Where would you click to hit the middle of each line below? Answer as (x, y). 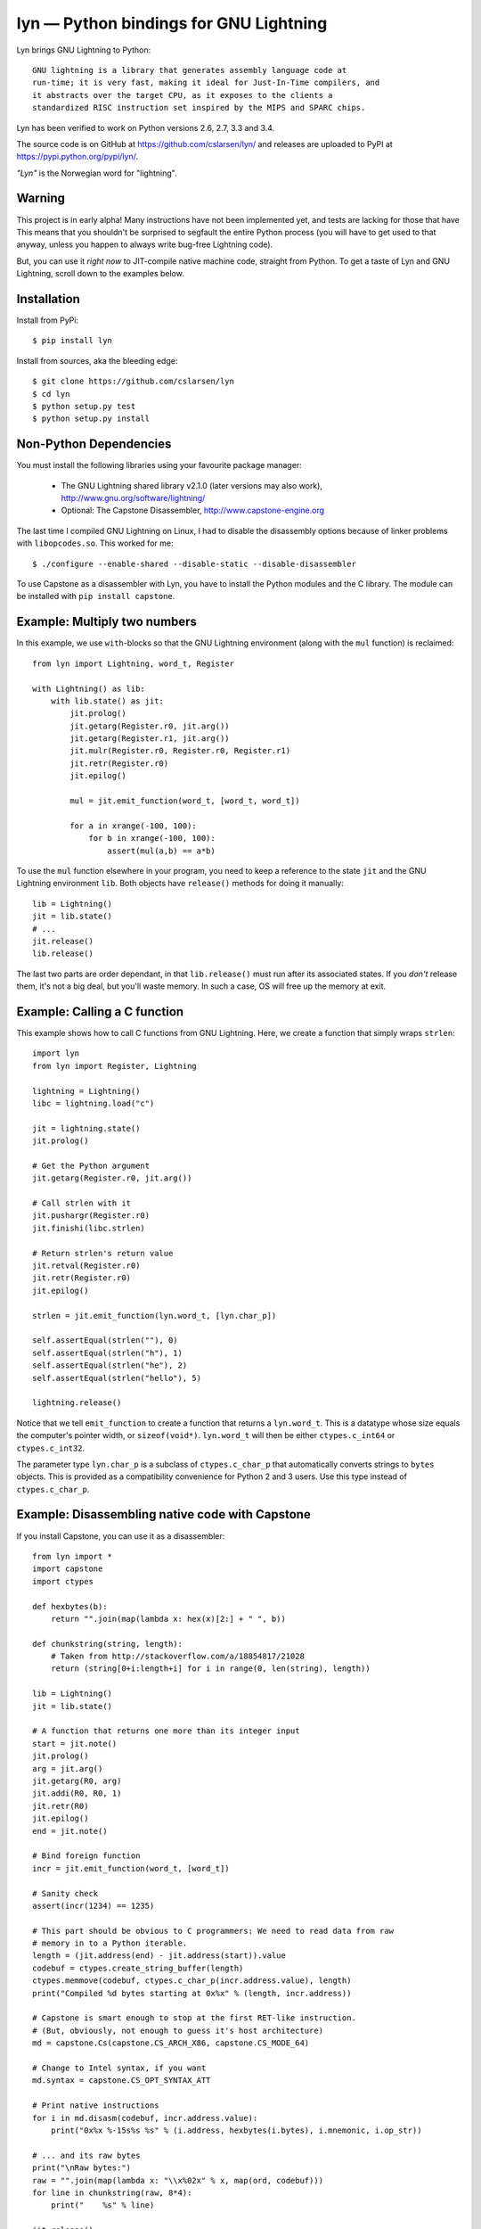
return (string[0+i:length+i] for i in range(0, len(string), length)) (210, 1669)
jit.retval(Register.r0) (86, 1266)
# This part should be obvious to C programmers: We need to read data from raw (213, 1931)
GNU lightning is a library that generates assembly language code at (190, 70)
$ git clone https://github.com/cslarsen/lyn (134, 382)
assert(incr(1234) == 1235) (94, 1905)
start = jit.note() (75, 1744)
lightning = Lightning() (86, 1091)
